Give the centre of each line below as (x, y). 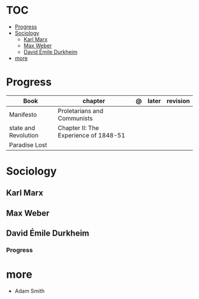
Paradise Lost (28, 144)
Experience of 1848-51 (92, 135)
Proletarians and (81, 111)
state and (22, 128)
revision (178, 101)
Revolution (24, 135)
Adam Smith (30, 291)
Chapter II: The (78, 128)
